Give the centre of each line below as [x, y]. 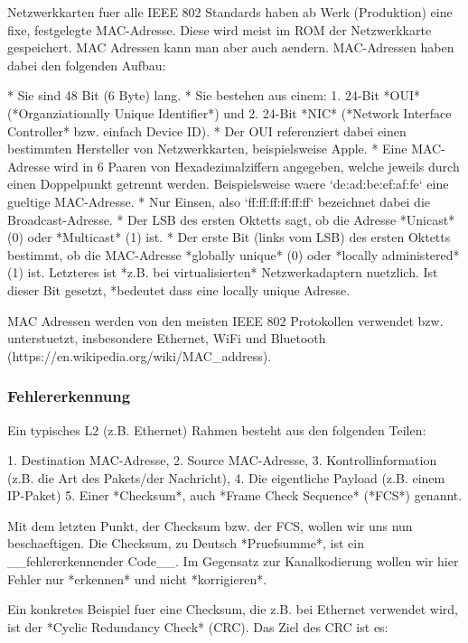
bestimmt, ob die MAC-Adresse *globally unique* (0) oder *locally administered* [234, 254]
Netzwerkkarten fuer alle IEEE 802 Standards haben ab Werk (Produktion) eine [230, 12]
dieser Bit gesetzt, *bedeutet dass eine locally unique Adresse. [179, 289]
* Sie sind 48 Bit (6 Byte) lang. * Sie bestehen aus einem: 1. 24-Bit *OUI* [214, 95]
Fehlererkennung [69, 396]
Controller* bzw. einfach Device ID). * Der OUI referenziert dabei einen [207, 130]
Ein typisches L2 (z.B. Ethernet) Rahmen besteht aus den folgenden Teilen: [217, 429]
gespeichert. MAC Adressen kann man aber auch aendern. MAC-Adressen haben [231, 47]
